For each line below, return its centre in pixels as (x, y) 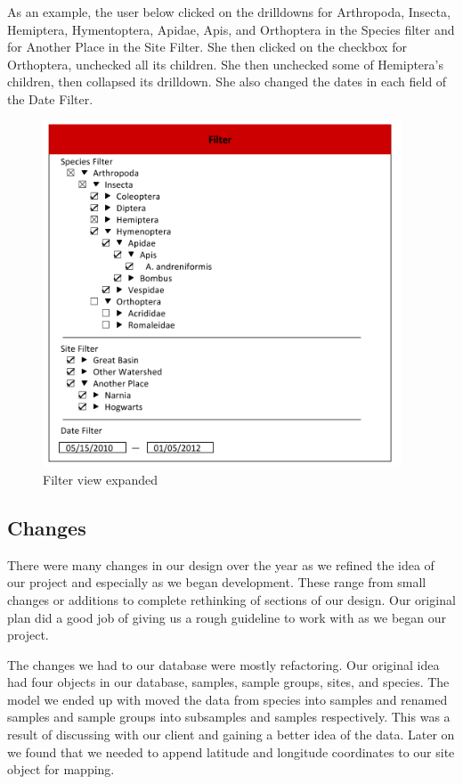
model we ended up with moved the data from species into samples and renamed (227, 699)
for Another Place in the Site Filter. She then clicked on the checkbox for (207, 47)
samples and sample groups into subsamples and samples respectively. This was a (229, 717)
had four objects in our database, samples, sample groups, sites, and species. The (228, 682)
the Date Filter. (50, 98)
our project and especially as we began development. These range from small (217, 582)
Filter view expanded (100, 479)
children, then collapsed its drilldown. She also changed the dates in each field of (227, 82)
